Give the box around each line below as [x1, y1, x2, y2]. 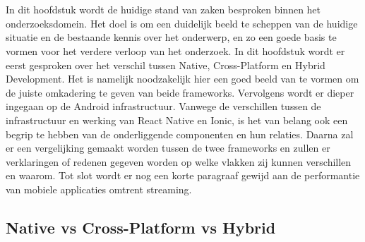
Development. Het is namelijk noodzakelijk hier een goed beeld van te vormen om [6, 71, 359, 86]
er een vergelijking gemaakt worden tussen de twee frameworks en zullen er [6, 140, 330, 155]
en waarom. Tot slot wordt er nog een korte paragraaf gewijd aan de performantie [6, 168, 360, 183]
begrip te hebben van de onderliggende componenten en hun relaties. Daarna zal [6, 126, 354, 141]
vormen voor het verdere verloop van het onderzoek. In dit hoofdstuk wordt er [6, 43, 345, 58]
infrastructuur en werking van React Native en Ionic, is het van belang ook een [6, 112, 348, 127]
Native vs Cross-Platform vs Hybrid [6, 216, 276, 238]
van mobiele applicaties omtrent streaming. [6, 181, 192, 196]
